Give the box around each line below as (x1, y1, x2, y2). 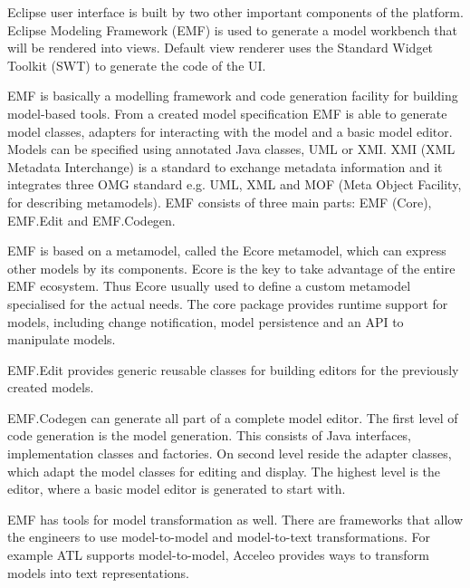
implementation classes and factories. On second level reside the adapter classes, (7, 444, 452, 463)
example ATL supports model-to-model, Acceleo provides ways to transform (7, 545, 429, 564)
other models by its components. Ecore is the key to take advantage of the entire (7, 258, 456, 277)
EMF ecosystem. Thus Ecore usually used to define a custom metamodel (7, 276, 411, 295)
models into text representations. (7, 563, 189, 582)
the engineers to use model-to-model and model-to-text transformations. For (7, 527, 430, 546)
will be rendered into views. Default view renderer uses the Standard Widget (7, 38, 434, 57)
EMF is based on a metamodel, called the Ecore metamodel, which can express (7, 241, 446, 260)
